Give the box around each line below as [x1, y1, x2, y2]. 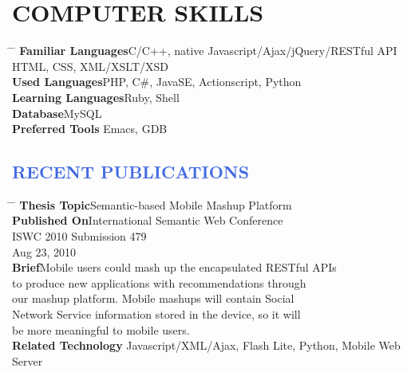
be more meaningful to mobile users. [12, 321, 190, 338]
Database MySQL [12, 104, 102, 121]
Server [12, 352, 43, 369]
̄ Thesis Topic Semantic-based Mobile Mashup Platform [12, 196, 292, 213]
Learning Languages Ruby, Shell [12, 88, 180, 105]
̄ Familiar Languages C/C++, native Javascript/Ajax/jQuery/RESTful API [12, 42, 397, 59]
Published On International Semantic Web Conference [12, 212, 283, 229]
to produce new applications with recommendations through [12, 274, 306, 291]
